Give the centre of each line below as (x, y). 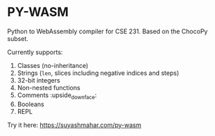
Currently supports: (35, 52)
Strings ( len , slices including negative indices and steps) (98, 73)
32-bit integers (38, 80)
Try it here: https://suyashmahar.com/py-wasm (75, 125)
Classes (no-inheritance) (53, 65)
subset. (18, 38)
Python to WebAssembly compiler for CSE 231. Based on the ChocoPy (108, 31)
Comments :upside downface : (57, 96)
